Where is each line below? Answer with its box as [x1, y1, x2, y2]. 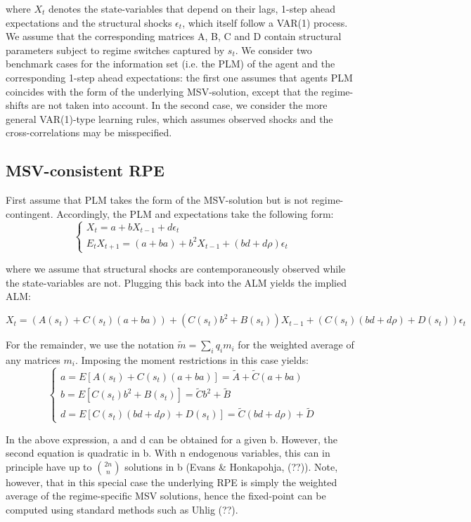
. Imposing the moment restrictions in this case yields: [75, 352, 309, 367]
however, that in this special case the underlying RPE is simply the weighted [6, 474, 337, 489]
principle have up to [6, 459, 92, 474]
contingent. [6, 206, 53, 221]
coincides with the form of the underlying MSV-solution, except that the [6, 84, 318, 98]
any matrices [6, 352, 60, 367]
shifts [6, 98, 29, 112]
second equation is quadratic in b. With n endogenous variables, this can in [6, 445, 330, 460]
